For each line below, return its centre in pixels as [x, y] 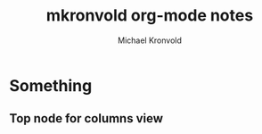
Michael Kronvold [150, 40]
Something [51, 85]
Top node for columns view [86, 118]
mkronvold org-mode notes [150, 16]
